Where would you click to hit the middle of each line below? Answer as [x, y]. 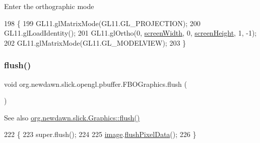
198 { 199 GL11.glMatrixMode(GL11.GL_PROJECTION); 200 [102, 23]
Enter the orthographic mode [49, 6]
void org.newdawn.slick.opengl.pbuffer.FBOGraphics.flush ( [95, 84]
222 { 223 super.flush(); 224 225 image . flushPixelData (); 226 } [100, 134]
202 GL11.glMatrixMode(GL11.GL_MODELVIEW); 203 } [95, 42]
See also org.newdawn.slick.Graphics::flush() [72, 117]
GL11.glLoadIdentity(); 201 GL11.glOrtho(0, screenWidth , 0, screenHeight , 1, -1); [131, 33]
